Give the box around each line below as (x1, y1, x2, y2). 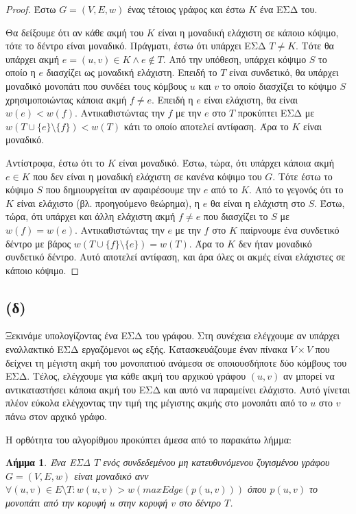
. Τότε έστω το (272, 169, 333, 183)
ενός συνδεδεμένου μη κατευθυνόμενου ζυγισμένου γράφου (103, 455, 330, 469)
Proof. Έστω (5, 2, 56, 16)
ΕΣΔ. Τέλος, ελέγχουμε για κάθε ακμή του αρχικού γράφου (5, 369, 246, 383)
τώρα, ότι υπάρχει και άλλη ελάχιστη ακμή (5, 209, 176, 223)
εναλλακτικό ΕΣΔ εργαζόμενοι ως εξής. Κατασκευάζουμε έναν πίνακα (5, 342, 287, 356)
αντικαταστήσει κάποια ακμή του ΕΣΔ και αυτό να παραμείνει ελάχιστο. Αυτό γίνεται (5, 382, 351, 396)
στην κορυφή (118, 495, 168, 510)
